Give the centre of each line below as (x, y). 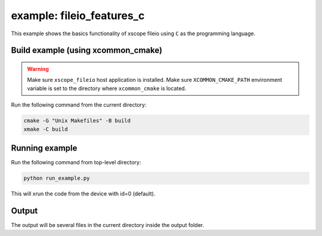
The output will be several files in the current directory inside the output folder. (108, 225)
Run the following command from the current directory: (79, 105)
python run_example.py (57, 178)
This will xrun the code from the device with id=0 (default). (83, 194)
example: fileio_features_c (78, 16)
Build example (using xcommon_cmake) (87, 50)
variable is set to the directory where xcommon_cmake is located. (107, 88)
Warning (38, 69)
